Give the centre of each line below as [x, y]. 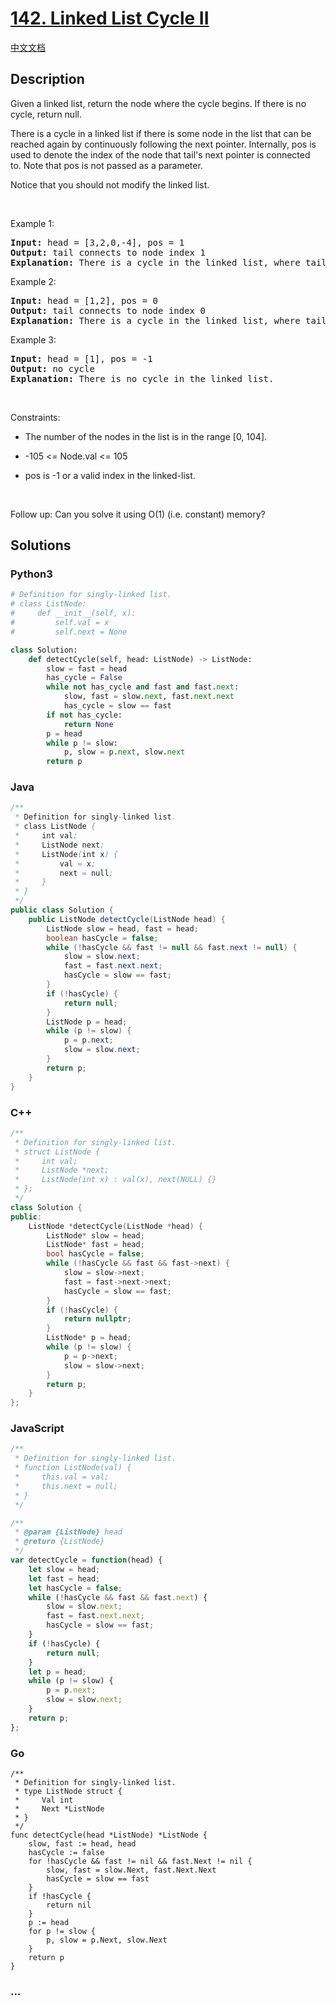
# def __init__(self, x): [73, 613]
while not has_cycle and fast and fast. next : [143, 687]
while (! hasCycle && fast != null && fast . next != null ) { [172, 947]
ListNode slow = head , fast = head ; [122, 928]
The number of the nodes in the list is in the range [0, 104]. [146, 436]
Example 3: [33, 339]
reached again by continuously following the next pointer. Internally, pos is [163, 144]
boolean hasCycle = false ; [102, 938]
